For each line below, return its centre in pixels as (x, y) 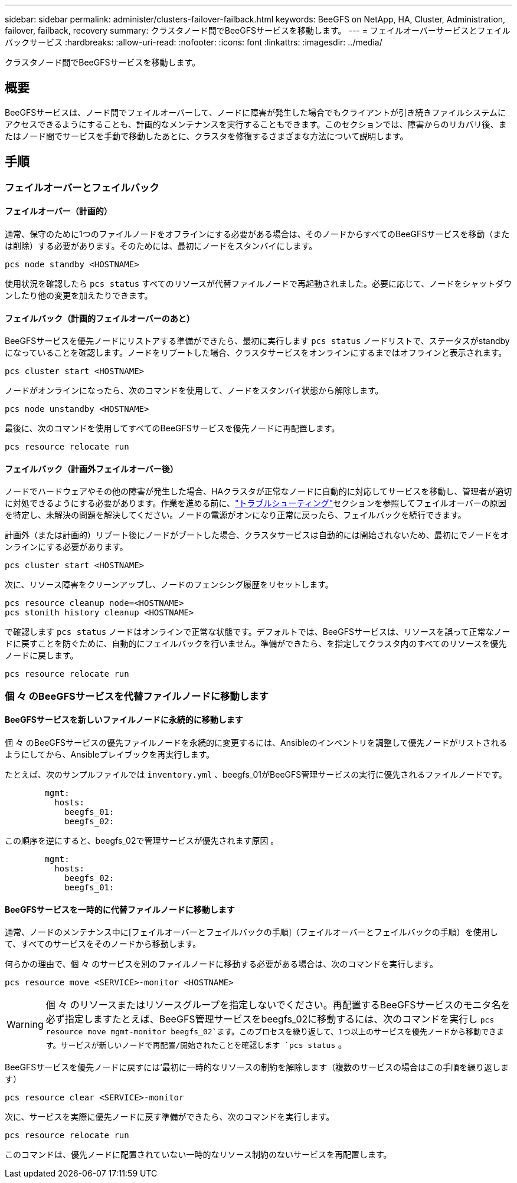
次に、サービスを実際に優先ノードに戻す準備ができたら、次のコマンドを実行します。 (170, 1117)
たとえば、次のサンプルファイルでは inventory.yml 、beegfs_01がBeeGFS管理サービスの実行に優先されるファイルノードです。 (256, 774)
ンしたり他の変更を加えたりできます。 (79, 295)
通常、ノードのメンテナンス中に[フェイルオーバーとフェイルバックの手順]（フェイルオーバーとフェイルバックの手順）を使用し (251, 932)
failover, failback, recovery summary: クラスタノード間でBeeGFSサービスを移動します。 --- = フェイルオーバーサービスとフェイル (258, 30)
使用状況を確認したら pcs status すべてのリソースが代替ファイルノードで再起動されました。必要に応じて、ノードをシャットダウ (258, 283)
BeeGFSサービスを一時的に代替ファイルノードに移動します (120, 909)
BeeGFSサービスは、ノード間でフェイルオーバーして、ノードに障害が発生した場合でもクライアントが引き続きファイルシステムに (255, 112)
